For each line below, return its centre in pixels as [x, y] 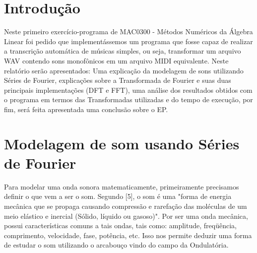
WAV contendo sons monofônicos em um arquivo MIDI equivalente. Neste [116, 60]
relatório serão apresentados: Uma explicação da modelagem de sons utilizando [124, 70]
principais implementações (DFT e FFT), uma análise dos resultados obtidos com [128, 90]
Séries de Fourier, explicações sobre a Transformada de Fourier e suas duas [118, 80]
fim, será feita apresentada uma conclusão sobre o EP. [86, 109]
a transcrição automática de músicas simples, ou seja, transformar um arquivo [123, 51]
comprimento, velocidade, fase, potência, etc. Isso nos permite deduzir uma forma [128, 235]
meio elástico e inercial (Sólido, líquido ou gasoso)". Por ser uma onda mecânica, [126, 216]
